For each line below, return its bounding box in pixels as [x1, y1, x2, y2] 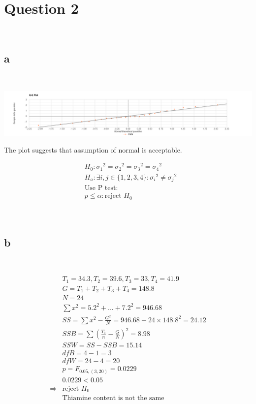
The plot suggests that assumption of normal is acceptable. [4, 144, 182, 155]
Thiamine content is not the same [62, 395, 164, 402]
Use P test [84, 185, 116, 192]
